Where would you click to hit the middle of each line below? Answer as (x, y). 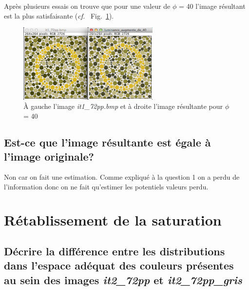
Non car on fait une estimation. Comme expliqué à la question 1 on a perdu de (122, 177)
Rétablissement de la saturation (113, 220)
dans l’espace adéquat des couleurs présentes (119, 265)
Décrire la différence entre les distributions (115, 251)
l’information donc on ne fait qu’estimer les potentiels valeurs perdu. (106, 186)
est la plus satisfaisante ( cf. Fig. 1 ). (59, 15)
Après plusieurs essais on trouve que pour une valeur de (87, 6)
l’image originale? (49, 156)
